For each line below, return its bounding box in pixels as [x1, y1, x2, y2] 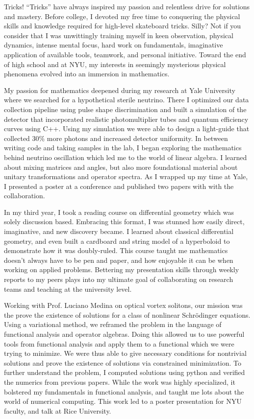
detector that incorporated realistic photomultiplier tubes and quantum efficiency [4, 114, 249, 124]
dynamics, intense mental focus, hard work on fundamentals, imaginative [4, 40, 223, 50]
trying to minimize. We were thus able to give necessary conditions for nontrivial [4, 348, 247, 358]
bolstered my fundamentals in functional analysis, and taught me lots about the [4, 386, 244, 396]
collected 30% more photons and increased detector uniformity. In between [4, 133, 228, 143]
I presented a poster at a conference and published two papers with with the [4, 181, 234, 191]
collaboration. [4, 190, 45, 201]
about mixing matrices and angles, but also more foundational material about [4, 162, 238, 172]
